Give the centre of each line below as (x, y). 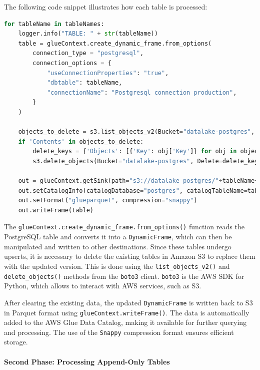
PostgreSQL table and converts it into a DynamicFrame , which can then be (118, 237)
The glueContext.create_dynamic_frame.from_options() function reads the (124, 227)
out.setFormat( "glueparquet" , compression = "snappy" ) (108, 201)
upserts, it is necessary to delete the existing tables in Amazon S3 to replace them (130, 256)
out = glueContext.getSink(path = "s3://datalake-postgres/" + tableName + (138, 181)
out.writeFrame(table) (56, 210)
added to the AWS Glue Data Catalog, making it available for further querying (125, 322)
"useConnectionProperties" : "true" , (108, 73)
